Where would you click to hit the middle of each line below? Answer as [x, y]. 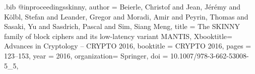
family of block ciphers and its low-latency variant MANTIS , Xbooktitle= [118, 36]
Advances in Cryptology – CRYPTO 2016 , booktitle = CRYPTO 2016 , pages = [128, 46]
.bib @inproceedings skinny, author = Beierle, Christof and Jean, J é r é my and [122, 6]
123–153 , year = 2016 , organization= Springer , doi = [86, 55]
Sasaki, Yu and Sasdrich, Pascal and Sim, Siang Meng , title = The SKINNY [122, 26]
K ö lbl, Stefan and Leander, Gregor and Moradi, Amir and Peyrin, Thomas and [126, 16]
